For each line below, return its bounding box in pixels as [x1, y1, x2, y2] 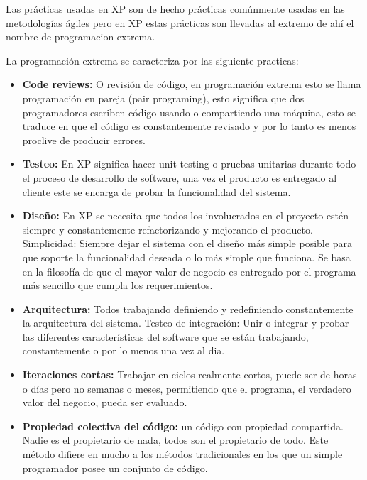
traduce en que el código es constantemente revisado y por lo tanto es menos [22, 119, 356, 133]
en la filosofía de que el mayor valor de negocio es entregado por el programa [22, 263, 356, 278]
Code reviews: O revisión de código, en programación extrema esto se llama [22, 77, 361, 92]
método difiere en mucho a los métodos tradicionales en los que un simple [22, 447, 343, 462]
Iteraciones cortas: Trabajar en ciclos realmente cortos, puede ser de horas [22, 367, 357, 382]
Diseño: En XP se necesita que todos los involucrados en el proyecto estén [22, 208, 349, 223]
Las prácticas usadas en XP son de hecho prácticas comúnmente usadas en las [6, 1, 345, 16]
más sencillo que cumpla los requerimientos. [22, 278, 213, 293]
